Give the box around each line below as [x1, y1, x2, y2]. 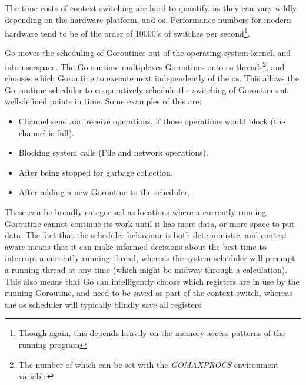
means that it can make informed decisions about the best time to [28, 240, 267, 252]
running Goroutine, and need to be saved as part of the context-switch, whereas [5, 287, 293, 299]
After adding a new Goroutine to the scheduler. [18, 186, 190, 198]
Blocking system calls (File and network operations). [18, 146, 208, 159]
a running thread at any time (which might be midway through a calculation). [5, 264, 288, 275]
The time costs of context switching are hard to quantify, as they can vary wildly [5, 2, 297, 14]
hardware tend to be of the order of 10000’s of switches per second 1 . [5, 25, 250, 39]
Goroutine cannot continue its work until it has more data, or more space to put [5, 217, 295, 229]
